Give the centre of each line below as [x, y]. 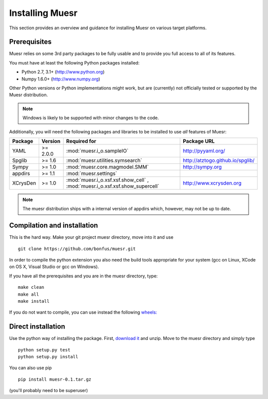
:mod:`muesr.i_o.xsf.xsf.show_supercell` [113, 186]
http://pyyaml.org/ [204, 150]
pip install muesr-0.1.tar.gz [55, 379]
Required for [81, 141]
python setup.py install [48, 357]
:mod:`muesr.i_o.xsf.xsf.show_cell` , [107, 180]
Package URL [199, 141]
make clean [31, 287]
